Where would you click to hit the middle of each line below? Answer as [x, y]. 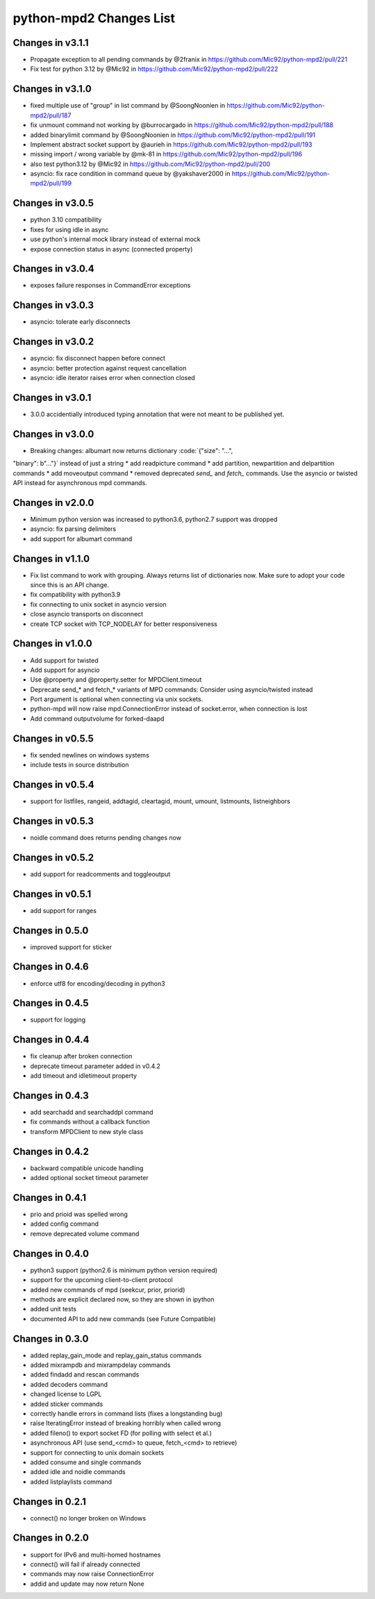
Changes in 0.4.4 [51, 1040]
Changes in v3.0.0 [53, 434]
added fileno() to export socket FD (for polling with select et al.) [121, 1433]
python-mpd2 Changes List [94, 18]
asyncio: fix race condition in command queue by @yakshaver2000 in [130, 174]
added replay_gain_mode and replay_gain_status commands [116, 1355]
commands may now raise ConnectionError [92, 1574]
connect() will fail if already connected [85, 1564]
